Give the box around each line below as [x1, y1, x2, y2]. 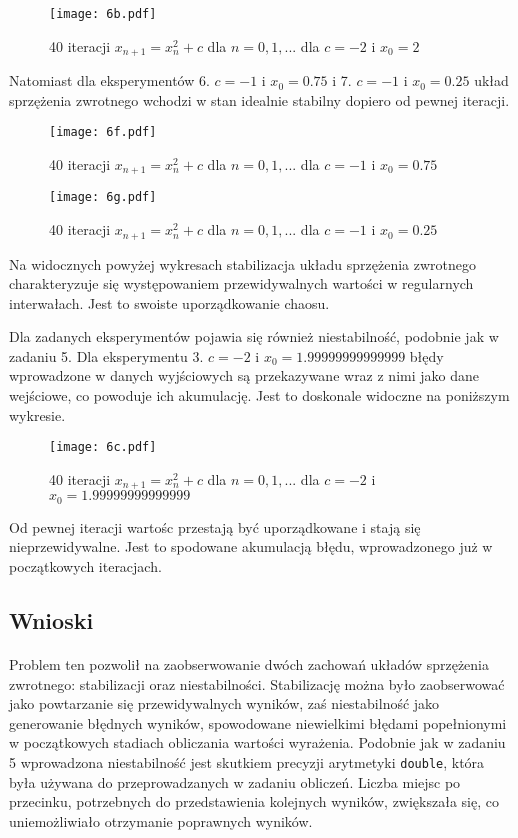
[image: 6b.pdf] [49, 7, 157, 21]
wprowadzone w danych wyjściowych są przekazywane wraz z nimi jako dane [9, 365, 479, 386]
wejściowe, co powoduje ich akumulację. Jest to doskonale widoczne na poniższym [9, 385, 510, 406]
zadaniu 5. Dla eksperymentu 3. [9, 345, 204, 366]
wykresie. [9, 404, 66, 425]
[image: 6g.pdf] [49, 190, 157, 205]
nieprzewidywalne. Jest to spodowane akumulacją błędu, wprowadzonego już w [9, 536, 493, 557]
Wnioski [9, 605, 94, 635]
